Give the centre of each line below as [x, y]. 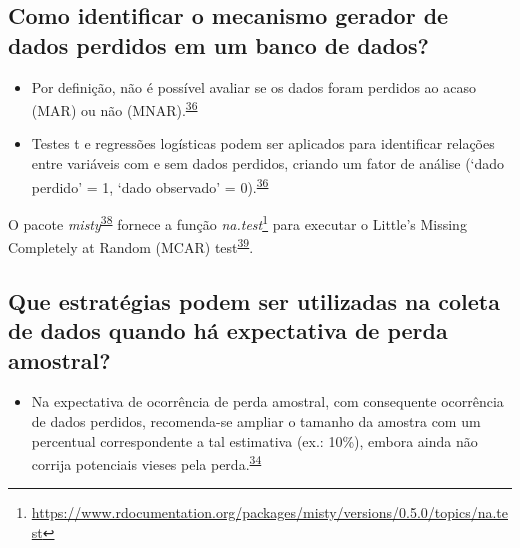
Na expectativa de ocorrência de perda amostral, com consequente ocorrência [267, 401]
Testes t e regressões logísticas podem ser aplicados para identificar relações [263, 143]
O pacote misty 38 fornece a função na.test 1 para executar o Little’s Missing [237, 222]
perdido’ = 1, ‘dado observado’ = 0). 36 [150, 185]
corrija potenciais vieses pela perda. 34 [146, 462]
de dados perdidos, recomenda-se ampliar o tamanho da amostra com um [256, 420]
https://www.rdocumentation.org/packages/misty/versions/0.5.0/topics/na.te [270, 512]
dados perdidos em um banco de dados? [218, 44]
